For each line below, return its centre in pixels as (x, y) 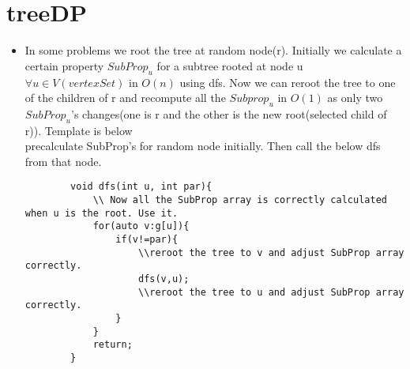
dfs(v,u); (164, 279)
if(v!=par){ (147, 240)
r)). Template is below (79, 130)
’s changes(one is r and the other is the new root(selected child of (229, 113)
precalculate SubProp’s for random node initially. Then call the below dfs (203, 146)
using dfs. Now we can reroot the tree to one (288, 82)
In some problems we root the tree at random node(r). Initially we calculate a (213, 50)
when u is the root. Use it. (102, 213)
